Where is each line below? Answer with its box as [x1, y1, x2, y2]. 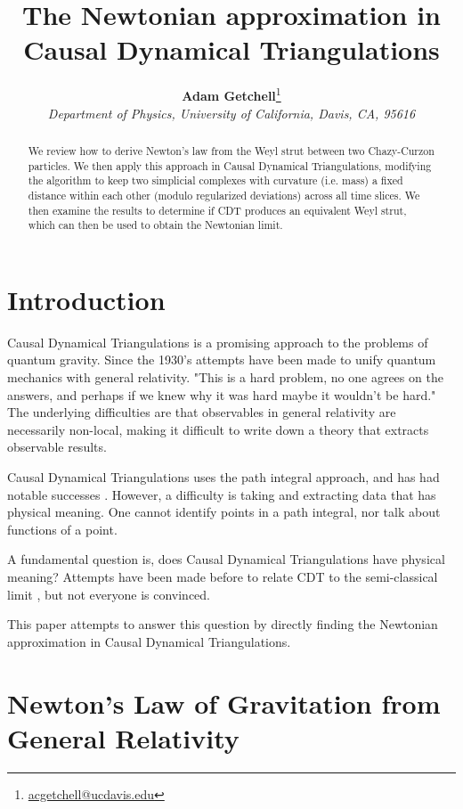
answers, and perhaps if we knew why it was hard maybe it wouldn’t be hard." [7, 385, 436, 404]
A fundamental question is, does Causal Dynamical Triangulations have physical [7, 550, 445, 568]
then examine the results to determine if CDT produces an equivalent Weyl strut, [28, 202, 407, 217]
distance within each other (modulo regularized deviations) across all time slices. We [28, 187, 420, 202]
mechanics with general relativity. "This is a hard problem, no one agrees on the [7, 368, 443, 387]
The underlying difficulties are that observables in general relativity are [7, 403, 396, 421]
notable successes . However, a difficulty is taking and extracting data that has [7, 485, 436, 503]
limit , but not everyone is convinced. [7, 584, 211, 603]
